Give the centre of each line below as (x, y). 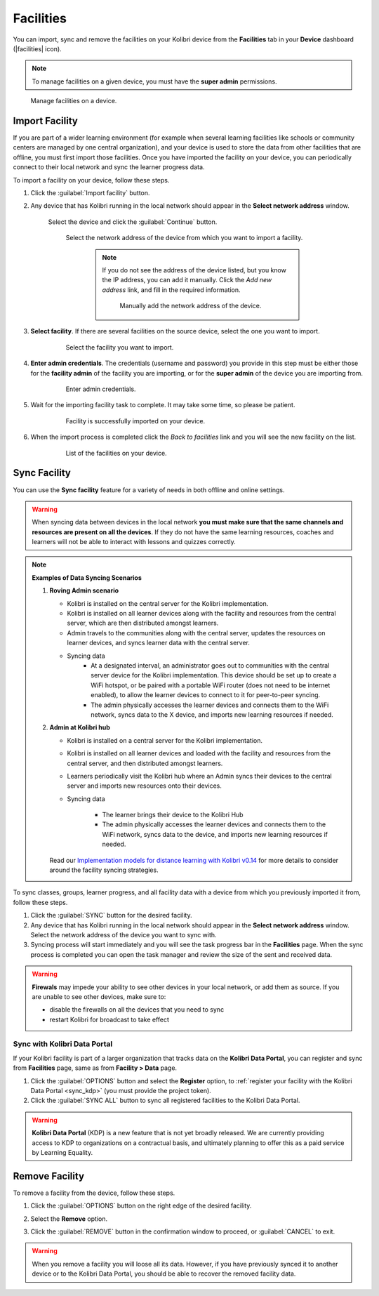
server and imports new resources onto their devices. (145, 786)
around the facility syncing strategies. (104, 870)
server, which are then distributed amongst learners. (143, 623)
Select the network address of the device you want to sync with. (124, 934)
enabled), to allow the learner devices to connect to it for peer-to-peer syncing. (206, 695)
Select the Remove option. (69, 1219)
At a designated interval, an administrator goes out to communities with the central (210, 665)
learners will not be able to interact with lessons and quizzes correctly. (134, 542)
